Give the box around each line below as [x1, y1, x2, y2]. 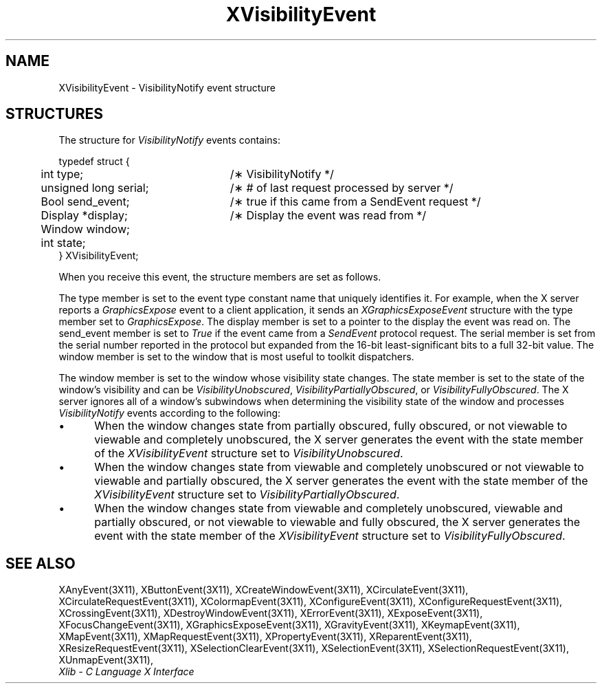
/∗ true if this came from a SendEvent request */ [230, 195, 481, 209]
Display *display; [41, 208, 128, 223]
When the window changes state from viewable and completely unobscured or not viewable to [94, 460, 584, 474]
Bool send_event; [41, 195, 130, 209]
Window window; [41, 222, 130, 237]
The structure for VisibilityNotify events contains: [58, 134, 281, 146]
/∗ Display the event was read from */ [230, 208, 427, 223]
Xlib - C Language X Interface [58, 666, 194, 678]
